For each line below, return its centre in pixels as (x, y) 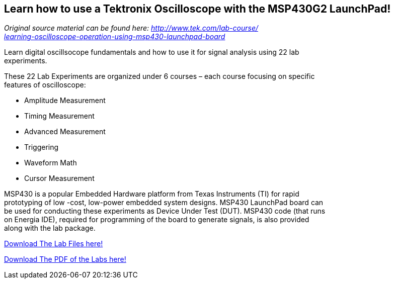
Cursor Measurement (59, 178)
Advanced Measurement (65, 132)
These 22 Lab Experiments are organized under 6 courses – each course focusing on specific (160, 76)
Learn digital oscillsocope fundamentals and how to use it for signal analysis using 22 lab (152, 52)
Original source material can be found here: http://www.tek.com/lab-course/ (131, 28)
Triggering (42, 147)
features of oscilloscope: (45, 85)
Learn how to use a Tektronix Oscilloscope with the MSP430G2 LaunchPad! (198, 9)
